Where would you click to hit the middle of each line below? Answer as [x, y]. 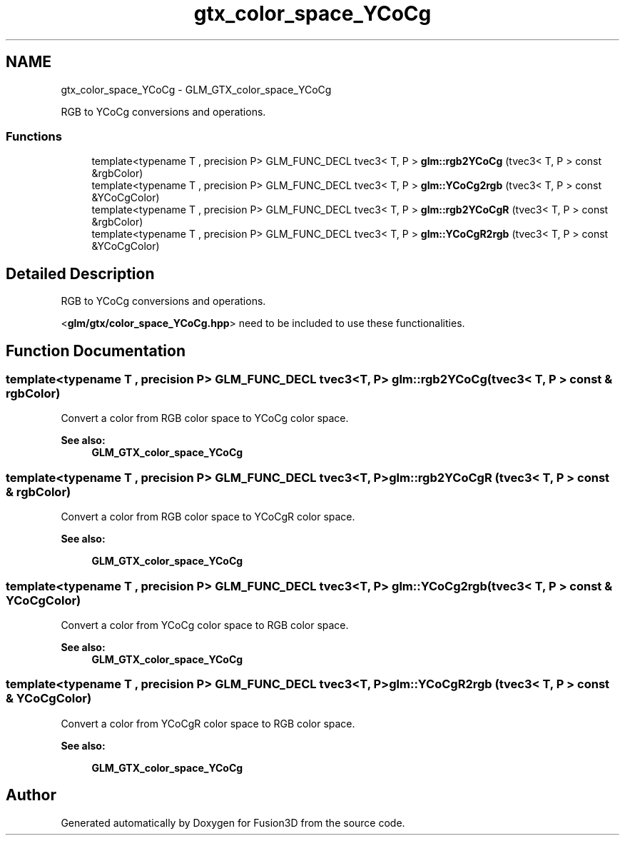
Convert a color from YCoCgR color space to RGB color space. [208, 723]
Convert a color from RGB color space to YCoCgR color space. [208, 517]
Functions [34, 136]
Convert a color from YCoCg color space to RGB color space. [205, 625]
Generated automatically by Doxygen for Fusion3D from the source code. [233, 822]
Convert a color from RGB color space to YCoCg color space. [205, 418]
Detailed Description [80, 273]
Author [31, 795]
